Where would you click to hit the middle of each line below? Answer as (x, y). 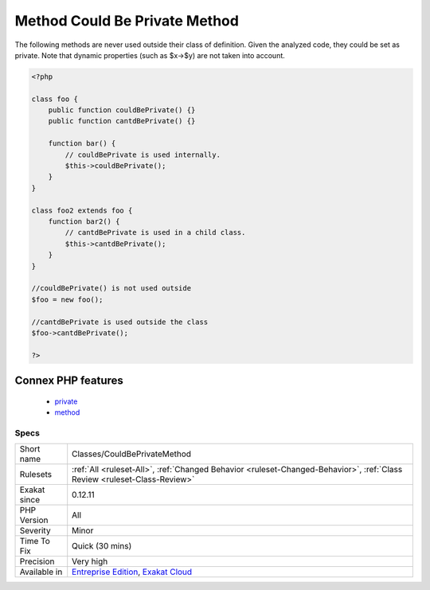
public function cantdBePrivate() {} (122, 121)
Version (34, 520)
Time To (35, 541)
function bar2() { (84, 222)
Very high (90, 561)
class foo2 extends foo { (82, 210)
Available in (41, 572)
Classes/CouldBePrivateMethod (131, 454)
